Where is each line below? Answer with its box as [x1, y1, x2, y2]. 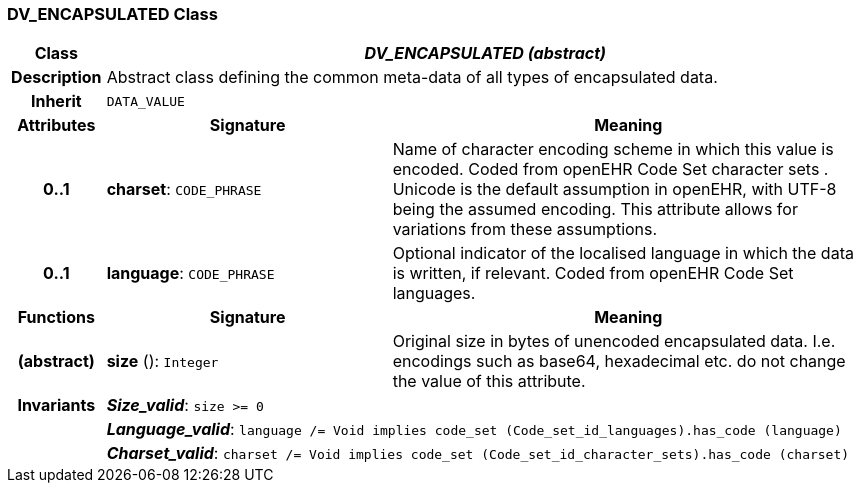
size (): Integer [106, 351, 219, 372]
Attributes [17, 115, 96, 136]
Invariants [17, 395, 96, 416]
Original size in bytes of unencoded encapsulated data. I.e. [392, 331, 836, 352]
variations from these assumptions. [392, 219, 658, 240]
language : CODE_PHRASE [106, 263, 275, 284]
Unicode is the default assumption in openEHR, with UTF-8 [392, 179, 837, 200]
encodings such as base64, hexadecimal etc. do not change [392, 351, 846, 372]
